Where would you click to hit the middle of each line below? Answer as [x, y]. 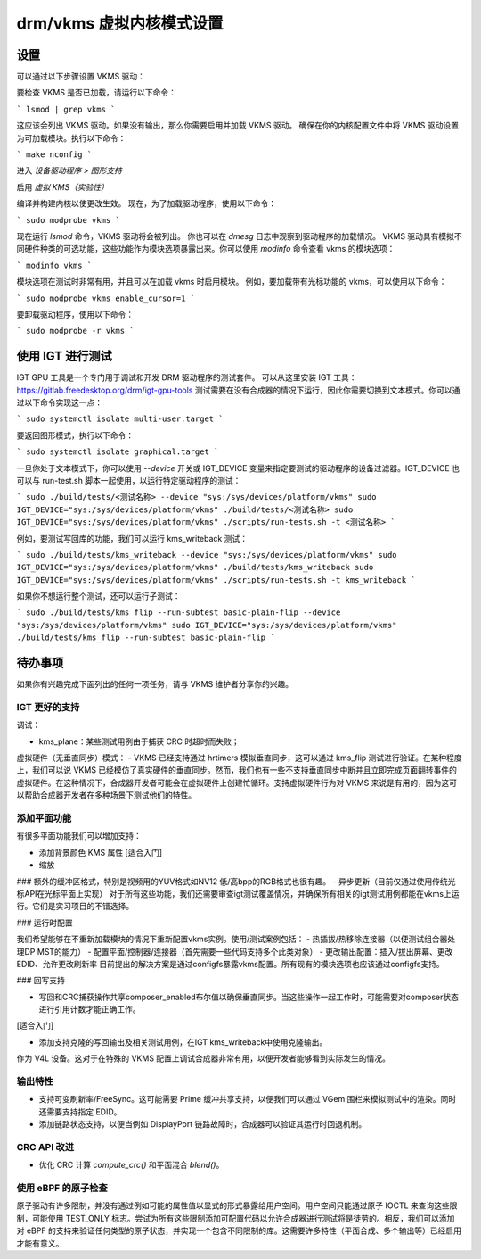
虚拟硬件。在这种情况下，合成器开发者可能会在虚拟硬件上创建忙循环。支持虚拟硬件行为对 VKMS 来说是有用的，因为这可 [237, 783]
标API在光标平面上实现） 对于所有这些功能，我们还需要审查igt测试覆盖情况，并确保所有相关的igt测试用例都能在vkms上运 [238, 893]
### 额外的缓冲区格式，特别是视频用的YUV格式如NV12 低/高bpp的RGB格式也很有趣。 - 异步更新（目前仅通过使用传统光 [236, 881]
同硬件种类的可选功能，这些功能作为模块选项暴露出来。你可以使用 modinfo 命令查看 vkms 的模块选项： [206, 249]
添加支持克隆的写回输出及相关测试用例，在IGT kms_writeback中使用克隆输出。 [183, 1042]
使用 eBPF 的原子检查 [62, 1189]
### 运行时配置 [45, 923]
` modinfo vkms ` [54, 265]
